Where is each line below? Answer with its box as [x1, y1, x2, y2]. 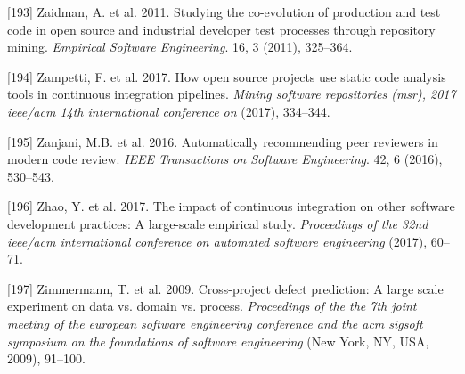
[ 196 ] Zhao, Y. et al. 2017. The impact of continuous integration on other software [7, 197, 455, 215]
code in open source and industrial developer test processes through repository [7, 20, 436, 38]
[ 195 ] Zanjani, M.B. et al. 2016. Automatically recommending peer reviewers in [7, 132, 438, 150]
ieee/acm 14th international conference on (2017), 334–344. [7, 102, 330, 120]
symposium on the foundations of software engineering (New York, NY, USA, [7, 331, 429, 350]
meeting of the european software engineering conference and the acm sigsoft [7, 313, 423, 332]
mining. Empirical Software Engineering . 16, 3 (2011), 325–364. [7, 37, 353, 56]
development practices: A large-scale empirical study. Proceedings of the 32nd [7, 214, 428, 232]
